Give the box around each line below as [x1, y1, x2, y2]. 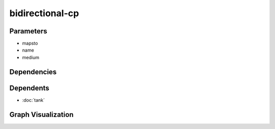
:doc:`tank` [22, 97, 45, 103]
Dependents [9, 83, 49, 92]
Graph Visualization [9, 110, 74, 119]
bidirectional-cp [9, 8, 79, 19]
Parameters [9, 27, 47, 35]
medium [22, 54, 39, 60]
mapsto [22, 40, 38, 47]
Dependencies [9, 67, 57, 76]
